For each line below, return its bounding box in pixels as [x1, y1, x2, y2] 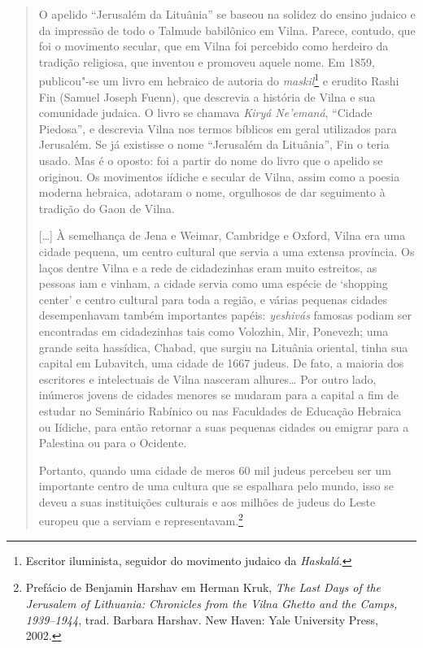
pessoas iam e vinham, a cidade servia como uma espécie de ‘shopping [38, 275, 388, 292]
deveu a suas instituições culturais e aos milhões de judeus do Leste [38, 493, 376, 510]
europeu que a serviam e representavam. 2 [38, 510, 243, 529]
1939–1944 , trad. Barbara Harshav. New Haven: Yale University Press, [25, 611, 379, 628]
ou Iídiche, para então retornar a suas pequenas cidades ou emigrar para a [38, 418, 409, 435]
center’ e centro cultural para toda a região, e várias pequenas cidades [38, 290, 388, 307]
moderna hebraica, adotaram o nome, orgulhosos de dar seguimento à [38, 184, 386, 201]
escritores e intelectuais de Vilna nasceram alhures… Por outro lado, [38, 370, 377, 387]
